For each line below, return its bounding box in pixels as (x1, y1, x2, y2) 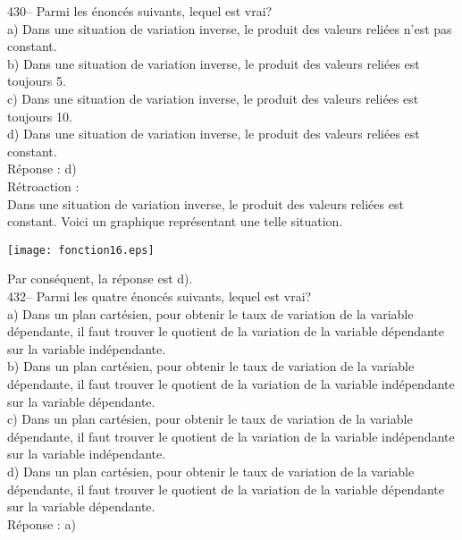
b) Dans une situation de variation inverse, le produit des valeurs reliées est (7, 54, 420, 72)
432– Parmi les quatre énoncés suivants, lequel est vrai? (7, 286, 312, 305)
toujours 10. (7, 106, 72, 125)
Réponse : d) (7, 159, 77, 178)
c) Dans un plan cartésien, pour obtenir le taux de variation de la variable (7, 409, 413, 428)
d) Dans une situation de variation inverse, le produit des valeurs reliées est (7, 124, 420, 143)
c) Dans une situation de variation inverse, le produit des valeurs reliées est (7, 89, 419, 107)
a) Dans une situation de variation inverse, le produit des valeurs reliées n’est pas (7, 19, 452, 38)
